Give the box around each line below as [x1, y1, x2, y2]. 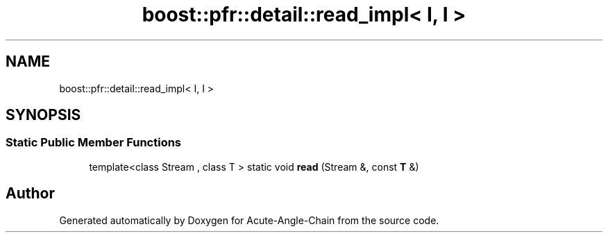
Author [6, 185, 55, 203]
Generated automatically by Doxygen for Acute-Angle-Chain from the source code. [59, 214, 439, 226]
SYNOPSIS [6, 106, 81, 124]
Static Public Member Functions [6, 135, 182, 150]
